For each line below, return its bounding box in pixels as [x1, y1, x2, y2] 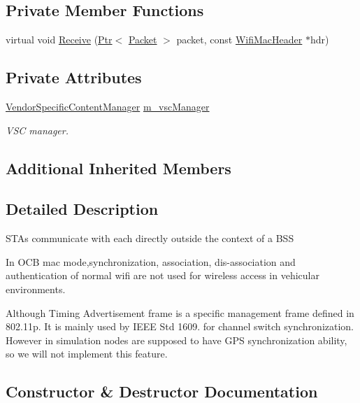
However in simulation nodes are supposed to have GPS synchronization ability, [6, 332, 347, 347]
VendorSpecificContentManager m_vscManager [6, 99, 210, 113]
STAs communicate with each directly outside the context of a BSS [6, 231, 294, 246]
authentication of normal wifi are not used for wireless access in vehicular [6, 268, 319, 283]
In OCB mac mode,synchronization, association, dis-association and [6, 254, 296, 269]
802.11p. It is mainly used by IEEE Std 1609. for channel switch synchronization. [6, 319, 354, 334]
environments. [6, 281, 66, 296]
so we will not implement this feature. [6, 346, 168, 361]
